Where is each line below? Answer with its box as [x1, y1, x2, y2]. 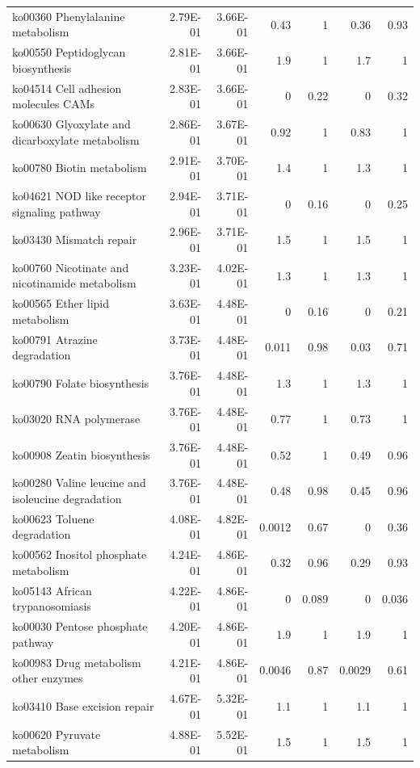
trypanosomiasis [12, 598, 91, 615]
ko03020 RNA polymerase [12, 410, 141, 427]
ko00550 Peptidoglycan [12, 44, 126, 61]
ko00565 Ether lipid [12, 295, 110, 312]
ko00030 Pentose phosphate [12, 618, 148, 635]
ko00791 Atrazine [12, 330, 98, 347]
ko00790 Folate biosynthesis [12, 374, 149, 391]
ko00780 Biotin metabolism [12, 159, 147, 176]
